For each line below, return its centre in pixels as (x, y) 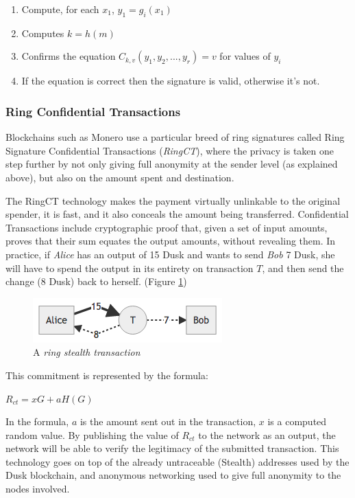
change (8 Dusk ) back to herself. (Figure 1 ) (96, 281)
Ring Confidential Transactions (93, 111)
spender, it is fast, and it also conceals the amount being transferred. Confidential (177, 214)
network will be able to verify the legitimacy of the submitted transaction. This (172, 448)
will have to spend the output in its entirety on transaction (130, 268)
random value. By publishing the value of (92, 434)
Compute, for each (60, 9)
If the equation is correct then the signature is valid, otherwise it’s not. (171, 81)
